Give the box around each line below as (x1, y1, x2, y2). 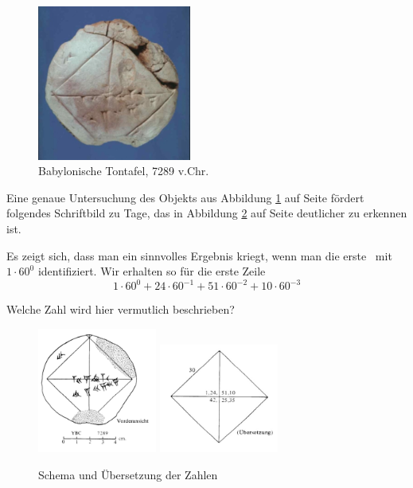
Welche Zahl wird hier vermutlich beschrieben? (6, 301, 235, 318)
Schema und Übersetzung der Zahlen (38, 466, 218, 482)
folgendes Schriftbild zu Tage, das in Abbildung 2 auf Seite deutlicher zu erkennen (6, 205, 407, 221)
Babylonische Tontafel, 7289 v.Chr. (38, 162, 209, 179)
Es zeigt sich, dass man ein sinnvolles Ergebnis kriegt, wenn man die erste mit (6, 247, 392, 264)
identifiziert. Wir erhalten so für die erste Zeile (37, 263, 266, 279)
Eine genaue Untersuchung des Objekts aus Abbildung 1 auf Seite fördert (6, 189, 364, 205)
